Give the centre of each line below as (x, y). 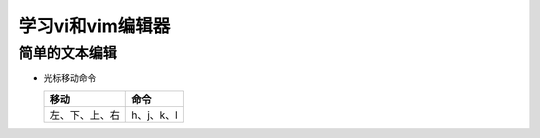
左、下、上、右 (84, 115)
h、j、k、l (155, 115)
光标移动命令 (70, 78)
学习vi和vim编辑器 (94, 26)
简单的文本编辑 (67, 53)
